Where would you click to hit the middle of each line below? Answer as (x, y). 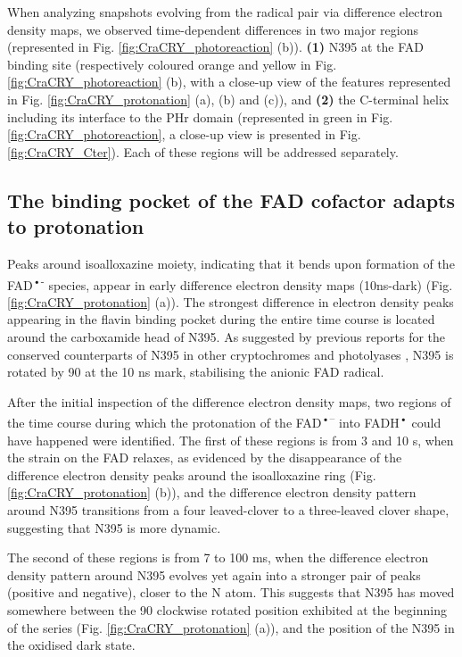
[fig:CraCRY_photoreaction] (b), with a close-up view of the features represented (229, 82)
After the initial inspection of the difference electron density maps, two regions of (229, 401)
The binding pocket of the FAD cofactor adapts (231, 200)
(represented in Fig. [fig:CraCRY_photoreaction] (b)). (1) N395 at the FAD (215, 47)
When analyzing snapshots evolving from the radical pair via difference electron (225, 12)
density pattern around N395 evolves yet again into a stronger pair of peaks (214, 574)
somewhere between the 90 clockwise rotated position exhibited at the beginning (227, 609)
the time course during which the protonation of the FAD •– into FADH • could (224, 421)
